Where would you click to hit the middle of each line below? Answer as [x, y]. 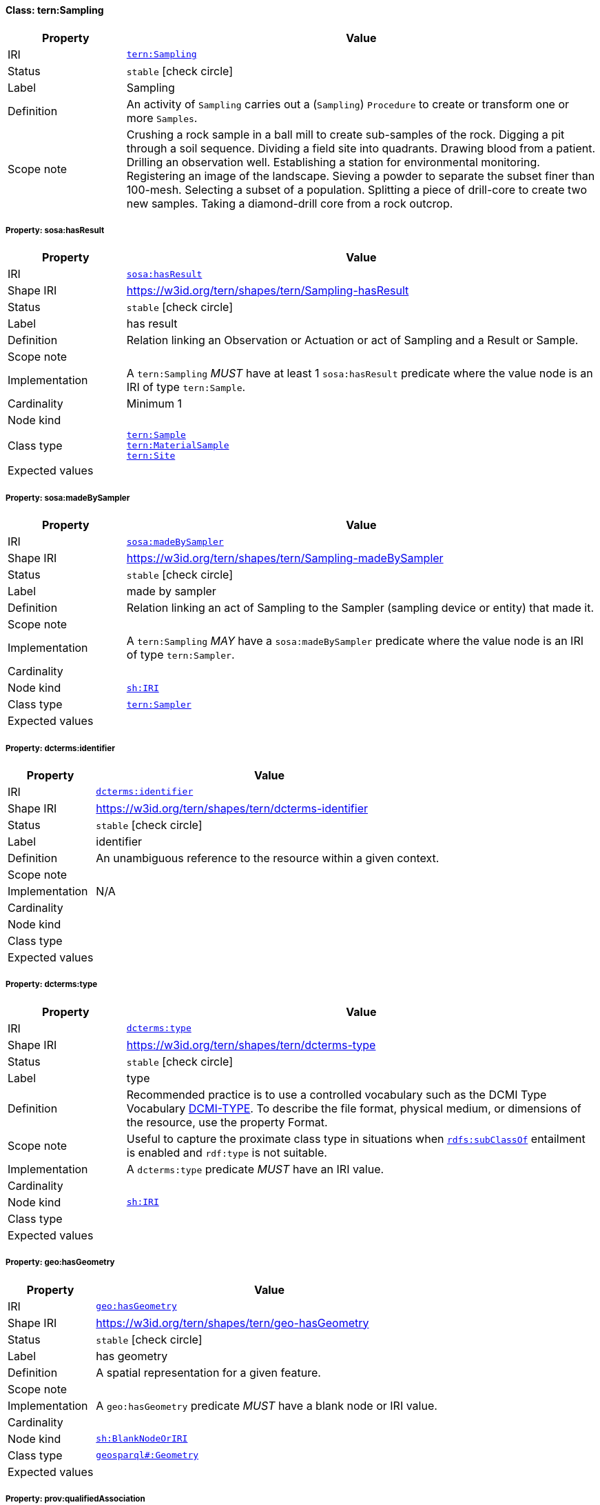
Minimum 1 [154, 404]
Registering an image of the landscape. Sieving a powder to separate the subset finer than [361, 176]
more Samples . [162, 118]
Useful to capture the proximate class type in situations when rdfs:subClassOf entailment [356, 1138]
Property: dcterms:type [52, 985]
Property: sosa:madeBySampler [68, 498]
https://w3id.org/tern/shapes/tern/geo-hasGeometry [232, 1323]
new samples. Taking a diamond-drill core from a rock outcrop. [290, 203]
